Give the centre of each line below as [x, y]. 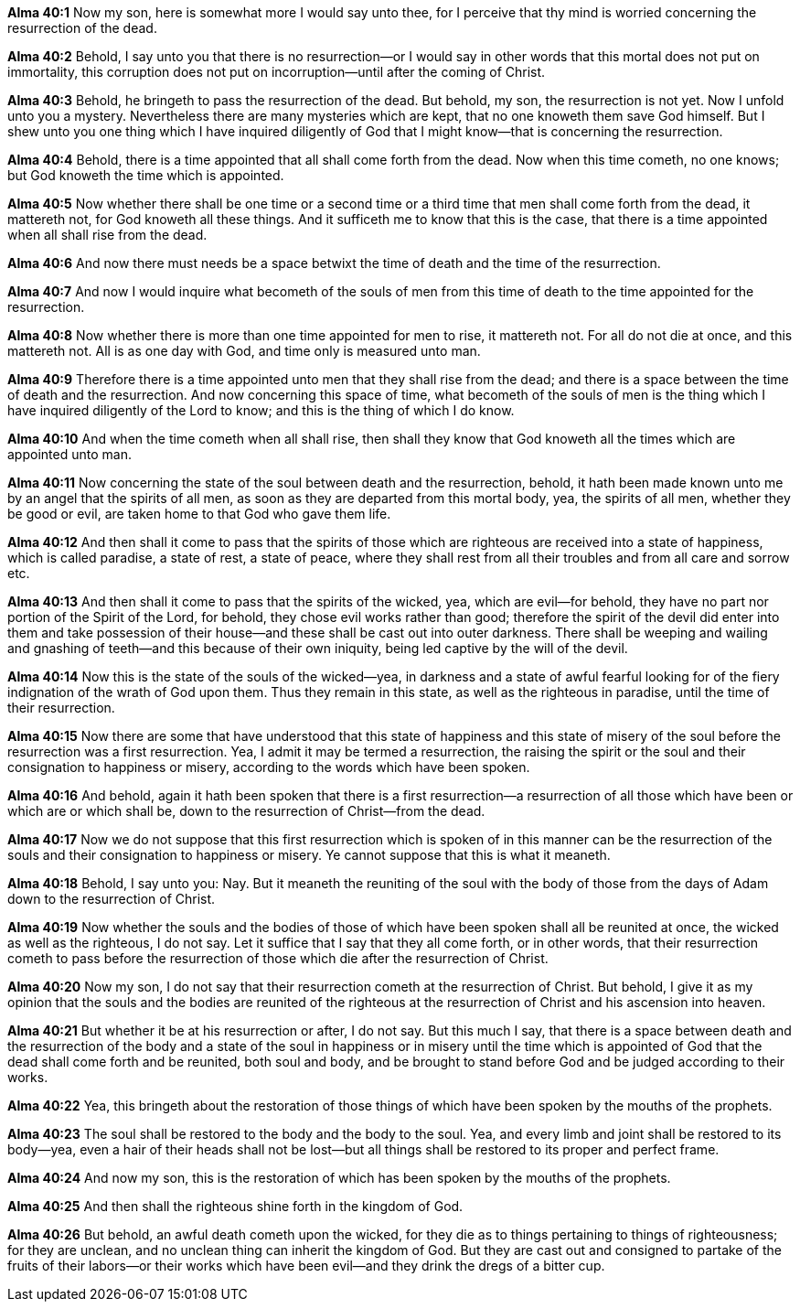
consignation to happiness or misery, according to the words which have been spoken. [269, 767]
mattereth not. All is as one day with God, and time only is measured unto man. [244, 351]
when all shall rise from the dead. [107, 235]
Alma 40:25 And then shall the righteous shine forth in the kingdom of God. [235, 1206]
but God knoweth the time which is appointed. [146, 175]
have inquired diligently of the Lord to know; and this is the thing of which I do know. [261, 410]
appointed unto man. [69, 454]
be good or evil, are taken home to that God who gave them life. [199, 514]
